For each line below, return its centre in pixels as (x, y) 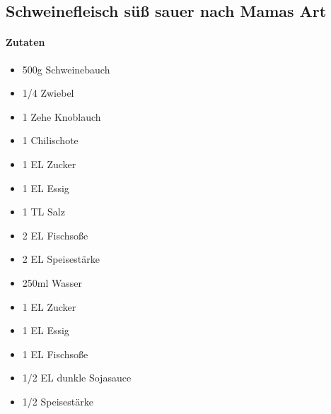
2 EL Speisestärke (61, 259)
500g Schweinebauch (66, 69)
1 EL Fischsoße (55, 354)
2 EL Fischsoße (55, 235)
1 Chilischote (50, 140)
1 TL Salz (43, 212)
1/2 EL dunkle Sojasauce (77, 378)
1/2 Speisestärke (58, 401)
